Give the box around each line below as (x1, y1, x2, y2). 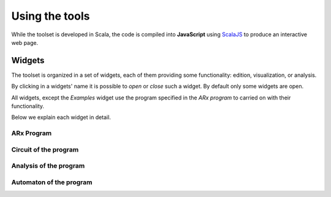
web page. (11, 39, 39, 46)
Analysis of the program (11, 161, 85, 170)
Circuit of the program (11, 145, 79, 153)
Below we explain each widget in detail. (11, 114, 112, 121)
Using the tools (11, 9, 90, 23)
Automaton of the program (11, 178, 93, 187)
